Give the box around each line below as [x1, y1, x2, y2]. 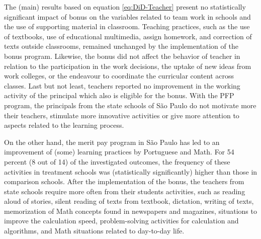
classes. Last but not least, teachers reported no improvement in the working [4, 80, 240, 91]
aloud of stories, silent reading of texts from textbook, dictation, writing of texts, [4, 196, 254, 206]
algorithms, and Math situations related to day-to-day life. [4, 225, 185, 236]
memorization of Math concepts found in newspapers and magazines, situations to [4, 205, 257, 216]
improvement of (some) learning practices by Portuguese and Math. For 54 [4, 146, 234, 157]
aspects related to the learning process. [4, 120, 124, 130]
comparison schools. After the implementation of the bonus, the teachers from [4, 176, 244, 187]
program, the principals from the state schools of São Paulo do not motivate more [4, 100, 256, 110]
